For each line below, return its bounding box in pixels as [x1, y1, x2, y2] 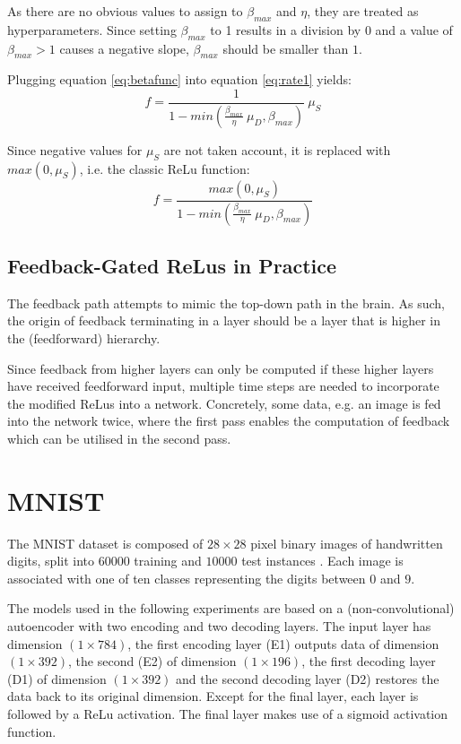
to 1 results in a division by [210, 20, 361, 39]
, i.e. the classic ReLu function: [79, 159, 250, 177]
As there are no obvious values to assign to [7, 2, 243, 20]
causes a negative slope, [59, 39, 189, 57]
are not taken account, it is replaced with [163, 140, 391, 159]
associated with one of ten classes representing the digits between [7, 568, 366, 587]
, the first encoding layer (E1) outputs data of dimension [127, 634, 439, 653]
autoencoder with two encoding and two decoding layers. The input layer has [7, 617, 431, 636]
